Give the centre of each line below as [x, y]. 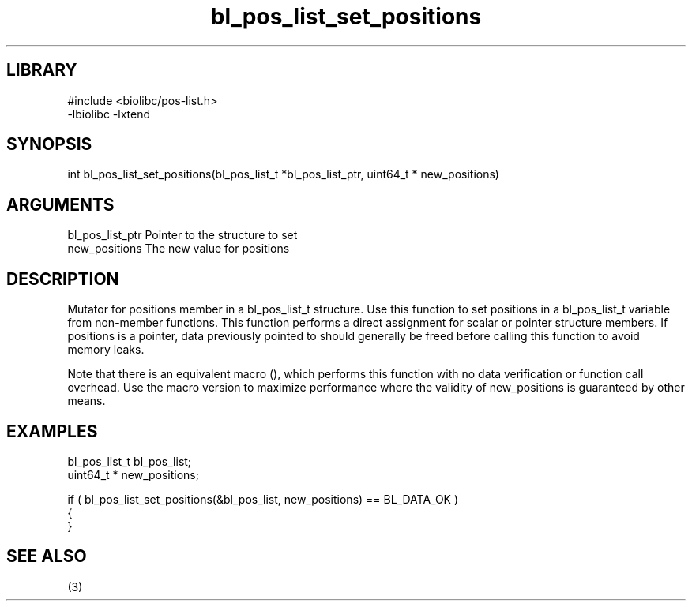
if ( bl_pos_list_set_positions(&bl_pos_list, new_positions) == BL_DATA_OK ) [263, 499]
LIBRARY [42, 70]
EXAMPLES [52, 431]
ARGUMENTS [60, 204]
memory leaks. [106, 350]
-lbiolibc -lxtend [109, 114]
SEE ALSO [47, 556]
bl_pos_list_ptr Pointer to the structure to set [182, 235]
